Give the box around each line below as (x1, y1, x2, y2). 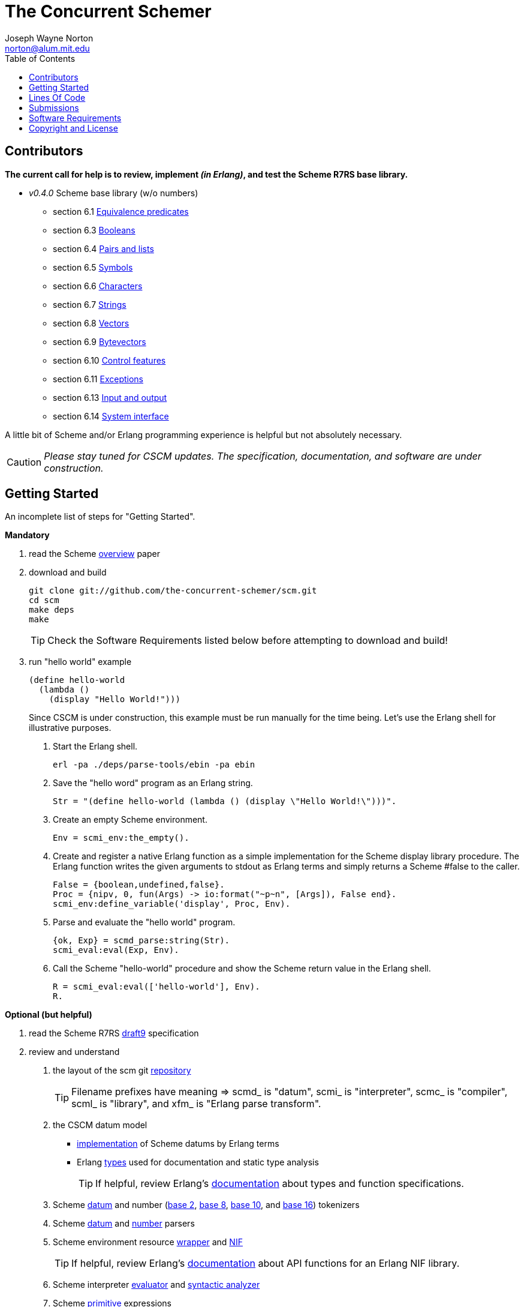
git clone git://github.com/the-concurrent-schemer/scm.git (29, 586, 317, 596)
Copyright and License (29, 122, 118, 133)
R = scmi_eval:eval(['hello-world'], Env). (53, 982, 260, 992)
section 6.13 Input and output (53, 392, 167, 403)
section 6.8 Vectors (53, 317, 130, 328)
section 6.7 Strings (53, 299, 127, 310)
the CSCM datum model (53, 1120, 147, 1131)
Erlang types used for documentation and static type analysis (77, 1157, 319, 1168)
